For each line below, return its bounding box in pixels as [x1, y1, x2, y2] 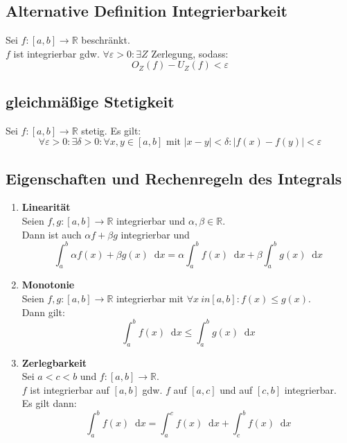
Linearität [21, 200, 71, 214]
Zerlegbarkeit [21, 355, 87, 370]
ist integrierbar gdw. [13, 46, 100, 60]
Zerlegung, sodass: [151, 46, 229, 60]
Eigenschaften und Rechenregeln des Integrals [6, 167, 342, 189]
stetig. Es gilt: [81, 123, 141, 137]
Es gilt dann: [21, 396, 77, 410]
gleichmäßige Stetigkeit [6, 90, 175, 112]
